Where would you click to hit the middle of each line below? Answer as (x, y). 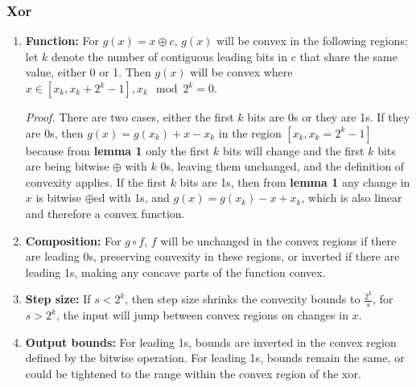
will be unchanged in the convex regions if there (278, 240)
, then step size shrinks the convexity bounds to (243, 299)
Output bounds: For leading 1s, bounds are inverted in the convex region (211, 342)
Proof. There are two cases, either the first (130, 117)
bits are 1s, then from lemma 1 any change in (295, 181)
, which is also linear (352, 198)
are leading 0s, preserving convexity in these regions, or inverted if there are (212, 256)
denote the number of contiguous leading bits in (169, 56)
